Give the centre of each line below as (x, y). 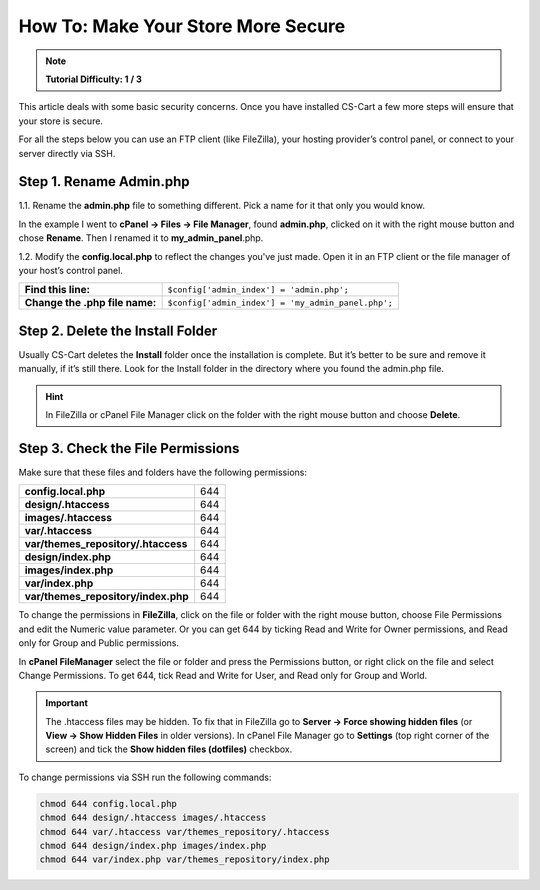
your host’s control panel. (71, 270)
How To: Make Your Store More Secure (182, 26)
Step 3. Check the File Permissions (129, 448)
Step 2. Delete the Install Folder (118, 330)
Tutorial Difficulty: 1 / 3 (93, 79)
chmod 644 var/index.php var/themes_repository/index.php (184, 859)
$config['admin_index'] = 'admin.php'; (258, 289)
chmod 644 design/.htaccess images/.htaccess (153, 818)
